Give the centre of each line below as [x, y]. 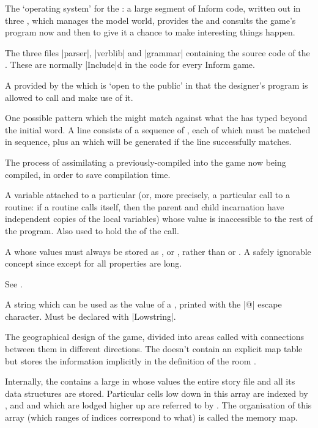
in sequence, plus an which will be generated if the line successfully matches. [148, 142]
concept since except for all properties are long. [94, 263]
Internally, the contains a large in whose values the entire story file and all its [150, 381]
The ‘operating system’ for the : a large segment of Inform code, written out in [153, 8]
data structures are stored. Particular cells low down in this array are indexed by [157, 393]
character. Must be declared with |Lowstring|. [91, 316]
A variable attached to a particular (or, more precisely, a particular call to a [147, 195]
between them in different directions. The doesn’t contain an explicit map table [154, 349]
